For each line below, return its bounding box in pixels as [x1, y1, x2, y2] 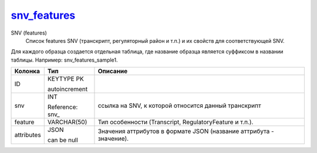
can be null [47, 136, 79, 144]
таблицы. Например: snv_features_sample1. [11, 56, 118, 63]
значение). [97, 135, 129, 143]
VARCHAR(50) [47, 118, 87, 126]
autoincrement [47, 85, 88, 93]
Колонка [14, 67, 41, 76]
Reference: [47, 103, 78, 111]
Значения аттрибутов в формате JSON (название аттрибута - [97, 127, 274, 135]
